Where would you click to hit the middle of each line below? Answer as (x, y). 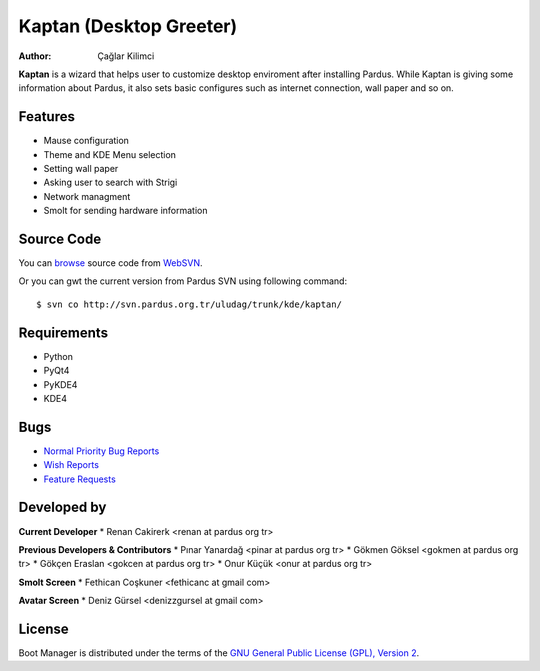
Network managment (87, 196)
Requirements (63, 332)
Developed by (62, 507)
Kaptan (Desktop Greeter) (128, 26)
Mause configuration (86, 141)
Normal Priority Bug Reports (101, 451)
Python (58, 356)
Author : (35, 56)
